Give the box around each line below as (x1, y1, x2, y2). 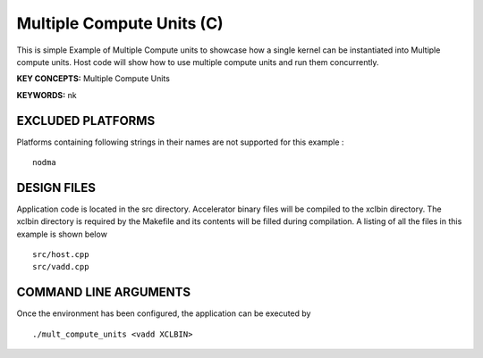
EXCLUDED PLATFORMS (16, 112, 156, 129)
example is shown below (16, 229, 107, 239)
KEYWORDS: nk (16, 89, 77, 100)
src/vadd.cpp (32, 262, 89, 272)
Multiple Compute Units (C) (16, 13, 224, 33)
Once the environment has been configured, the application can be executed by (16, 308, 311, 319)
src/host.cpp (32, 250, 89, 260)
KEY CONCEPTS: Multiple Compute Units (16, 73, 170, 84)
